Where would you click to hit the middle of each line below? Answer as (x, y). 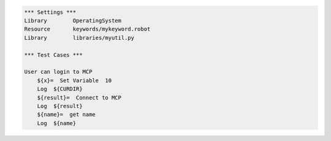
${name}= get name (67, 115)
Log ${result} (60, 106)
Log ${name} (57, 123)
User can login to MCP (58, 72)
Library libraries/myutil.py (79, 38)
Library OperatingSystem (73, 20)
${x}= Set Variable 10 (74, 80)
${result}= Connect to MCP (79, 97)
